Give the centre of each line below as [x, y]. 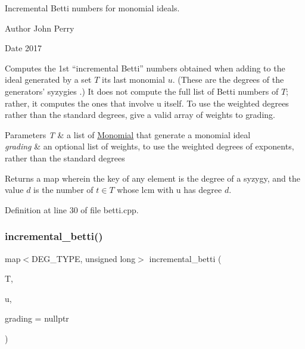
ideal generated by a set [48, 80]
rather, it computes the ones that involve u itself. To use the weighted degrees [147, 103]
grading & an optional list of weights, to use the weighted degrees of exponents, [150, 146]
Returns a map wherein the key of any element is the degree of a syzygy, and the [152, 178]
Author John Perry [40, 28]
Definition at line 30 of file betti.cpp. [72, 209]
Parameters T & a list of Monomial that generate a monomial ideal [128, 134]
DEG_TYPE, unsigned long [84, 258]
